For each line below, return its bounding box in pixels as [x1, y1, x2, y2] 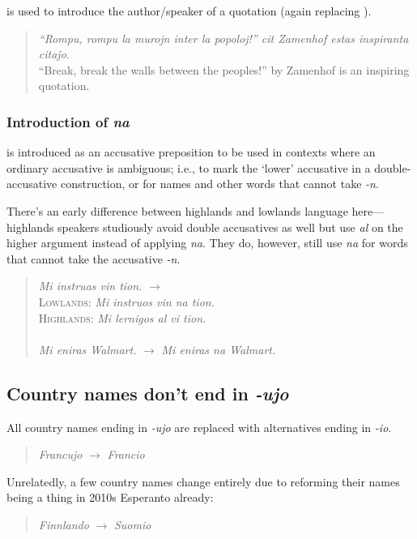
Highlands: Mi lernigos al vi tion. [38, 309, 206, 326]
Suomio [113, 515, 151, 533]
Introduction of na [6, 111, 130, 131]
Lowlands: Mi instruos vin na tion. [38, 293, 215, 310]
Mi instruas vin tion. [38, 277, 143, 294]
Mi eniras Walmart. [38, 340, 137, 357]
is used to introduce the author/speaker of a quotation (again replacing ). [6, 2, 372, 19]
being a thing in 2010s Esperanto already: [6, 489, 214, 506]
